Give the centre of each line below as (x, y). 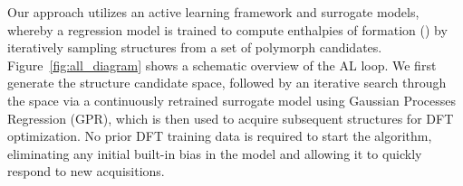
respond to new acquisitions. (86, 171)
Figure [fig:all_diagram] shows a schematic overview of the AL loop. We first (222, 65)
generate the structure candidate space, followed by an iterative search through (227, 83)
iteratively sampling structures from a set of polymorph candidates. (195, 47)
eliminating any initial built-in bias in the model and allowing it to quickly (215, 153)
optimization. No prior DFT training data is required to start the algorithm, (220, 136)
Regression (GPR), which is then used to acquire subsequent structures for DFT (231, 118)
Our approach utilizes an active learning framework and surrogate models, (213, 12)
